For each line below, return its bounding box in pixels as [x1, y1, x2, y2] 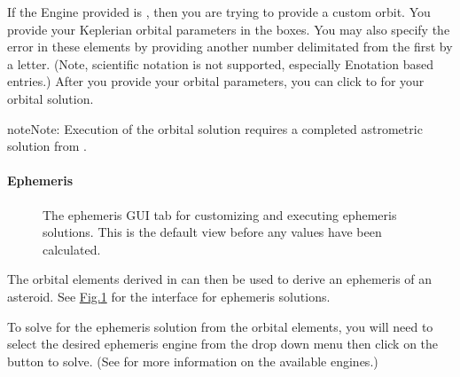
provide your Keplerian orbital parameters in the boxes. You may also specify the [7, 20, 450, 38]
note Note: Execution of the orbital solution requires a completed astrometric [7, 119, 423, 137]
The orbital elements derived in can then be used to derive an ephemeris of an [7, 270, 433, 288]
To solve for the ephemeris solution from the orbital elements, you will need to [7, 317, 433, 335]
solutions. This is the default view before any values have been [43, 223, 382, 241]
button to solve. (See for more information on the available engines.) [7, 351, 378, 370]
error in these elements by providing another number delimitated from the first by [7, 37, 453, 56]
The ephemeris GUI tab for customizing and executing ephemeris [43, 205, 397, 224]
